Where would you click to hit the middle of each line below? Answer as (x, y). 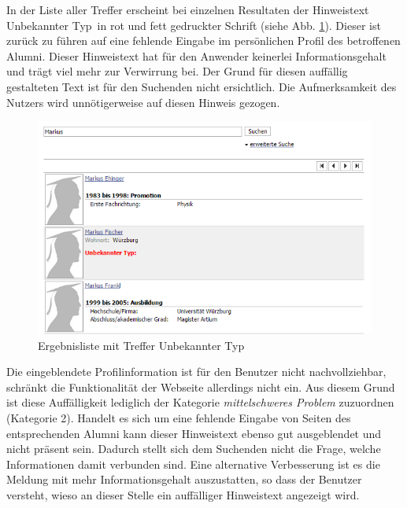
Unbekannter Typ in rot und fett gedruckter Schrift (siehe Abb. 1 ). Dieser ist (194, 25)
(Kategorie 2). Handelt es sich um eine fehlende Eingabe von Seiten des (179, 417)
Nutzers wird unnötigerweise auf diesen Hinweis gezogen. (143, 102)
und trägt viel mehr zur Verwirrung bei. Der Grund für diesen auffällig (177, 71)
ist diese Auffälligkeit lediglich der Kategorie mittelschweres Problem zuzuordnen (200, 402)
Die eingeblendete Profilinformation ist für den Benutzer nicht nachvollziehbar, (196, 372)
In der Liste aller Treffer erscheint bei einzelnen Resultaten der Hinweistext (188, 9)
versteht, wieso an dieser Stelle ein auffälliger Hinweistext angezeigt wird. (183, 494)
